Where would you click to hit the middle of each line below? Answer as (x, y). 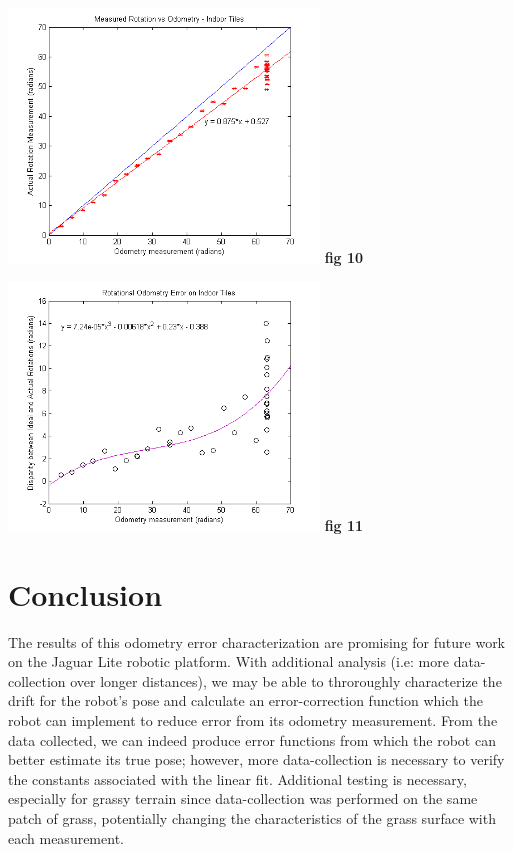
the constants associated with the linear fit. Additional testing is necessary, (237, 778)
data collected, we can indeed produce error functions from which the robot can (252, 739)
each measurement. (66, 837)
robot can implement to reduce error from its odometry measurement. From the (253, 719)
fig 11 (344, 524)
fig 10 (344, 257)
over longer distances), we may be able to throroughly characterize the (286, 680)
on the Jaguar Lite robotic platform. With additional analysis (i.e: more (228, 661)
